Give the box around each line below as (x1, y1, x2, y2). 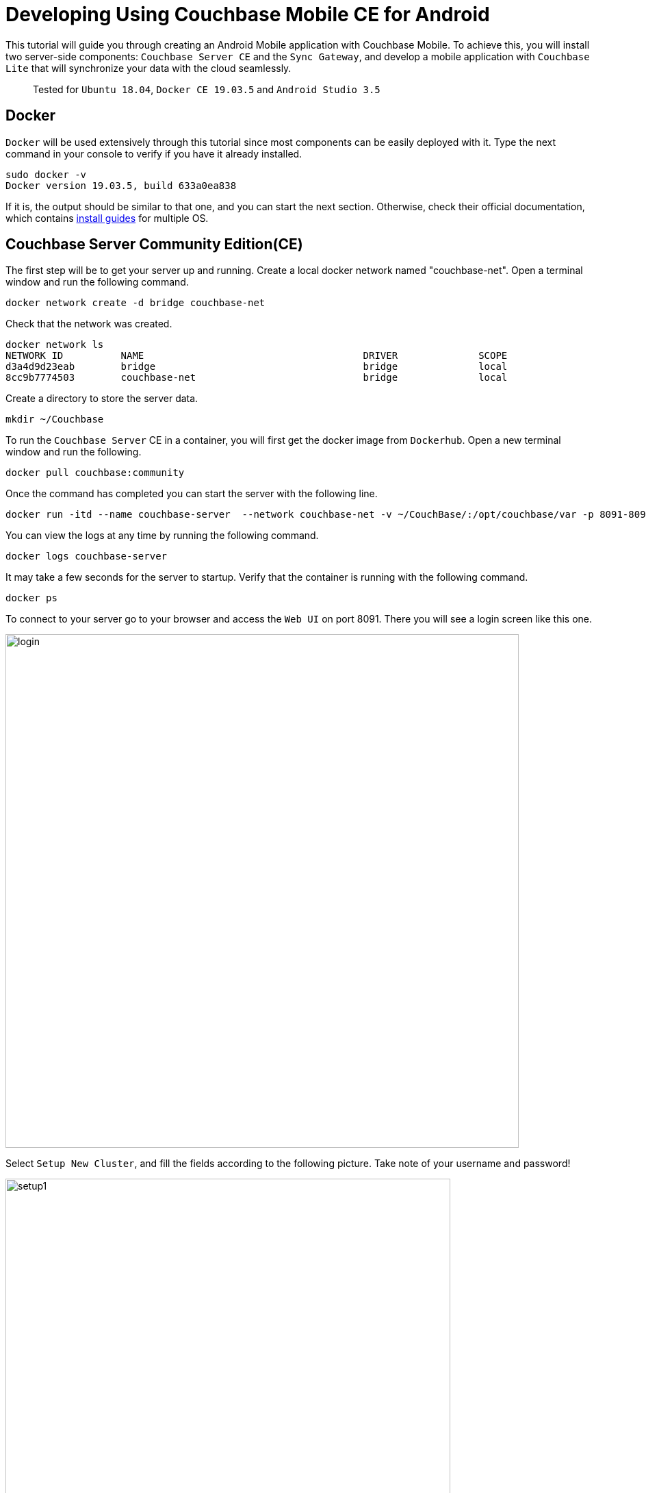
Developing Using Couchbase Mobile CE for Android (5, 3, 490, 26)
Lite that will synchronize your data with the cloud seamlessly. (5, 62, 292, 74)
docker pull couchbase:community (5, 467, 185, 479)
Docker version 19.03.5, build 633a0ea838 (5, 179, 237, 191)
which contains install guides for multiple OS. (5, 212, 209, 224)
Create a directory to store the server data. (5, 392, 198, 405)
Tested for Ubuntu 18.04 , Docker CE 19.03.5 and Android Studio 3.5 (33, 83, 380, 95)
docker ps (5, 592, 57, 604)
